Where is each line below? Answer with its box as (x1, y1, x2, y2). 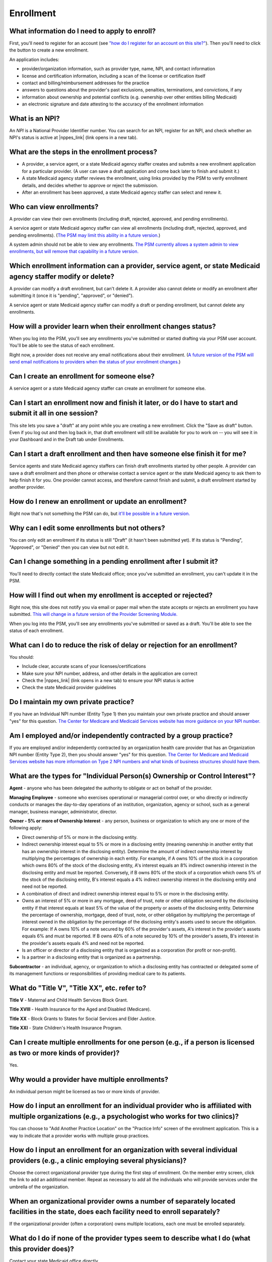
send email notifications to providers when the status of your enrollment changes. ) (9, 359, 181, 365)
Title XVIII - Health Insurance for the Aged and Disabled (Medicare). (9, 1006, 151, 1012)
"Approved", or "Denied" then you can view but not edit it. (9, 544, 129, 550)
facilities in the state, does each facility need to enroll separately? (9, 1207, 220, 1216)
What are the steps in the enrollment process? (9, 148, 158, 156)
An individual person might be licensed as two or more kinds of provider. (9, 1088, 160, 1094)
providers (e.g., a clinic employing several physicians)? (9, 1156, 187, 1165)
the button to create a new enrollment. (9, 47, 89, 53)
